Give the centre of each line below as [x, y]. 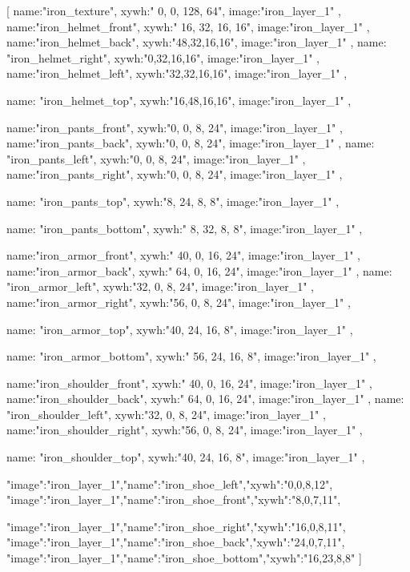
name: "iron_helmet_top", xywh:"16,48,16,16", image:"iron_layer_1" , [179, 100]
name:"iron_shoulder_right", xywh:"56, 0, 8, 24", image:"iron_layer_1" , [185, 430]
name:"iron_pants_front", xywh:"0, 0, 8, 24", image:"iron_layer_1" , [175, 127]
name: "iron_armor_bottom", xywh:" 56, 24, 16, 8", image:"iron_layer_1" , [191, 356]
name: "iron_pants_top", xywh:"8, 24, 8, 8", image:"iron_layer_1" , [173, 201]
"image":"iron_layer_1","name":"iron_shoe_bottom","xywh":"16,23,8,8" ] [184, 558]
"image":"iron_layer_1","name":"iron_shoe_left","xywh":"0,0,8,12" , [170, 483]
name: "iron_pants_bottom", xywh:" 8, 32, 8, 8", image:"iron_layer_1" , [185, 228]
